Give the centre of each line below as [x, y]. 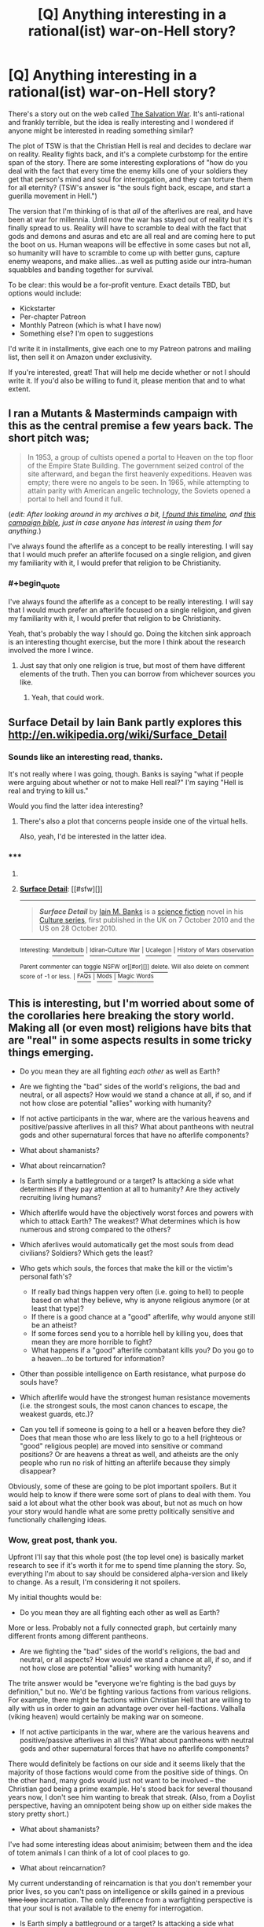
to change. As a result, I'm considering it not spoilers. [94, 1582]
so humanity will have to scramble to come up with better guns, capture [124, 252]
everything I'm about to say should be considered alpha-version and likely [128, 1574]
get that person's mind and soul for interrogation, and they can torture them [131, 179]
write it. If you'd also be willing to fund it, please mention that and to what [127, 380]
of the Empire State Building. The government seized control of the [136, 465]
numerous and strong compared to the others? [95, 1230]
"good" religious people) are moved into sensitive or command [121, 1446]
